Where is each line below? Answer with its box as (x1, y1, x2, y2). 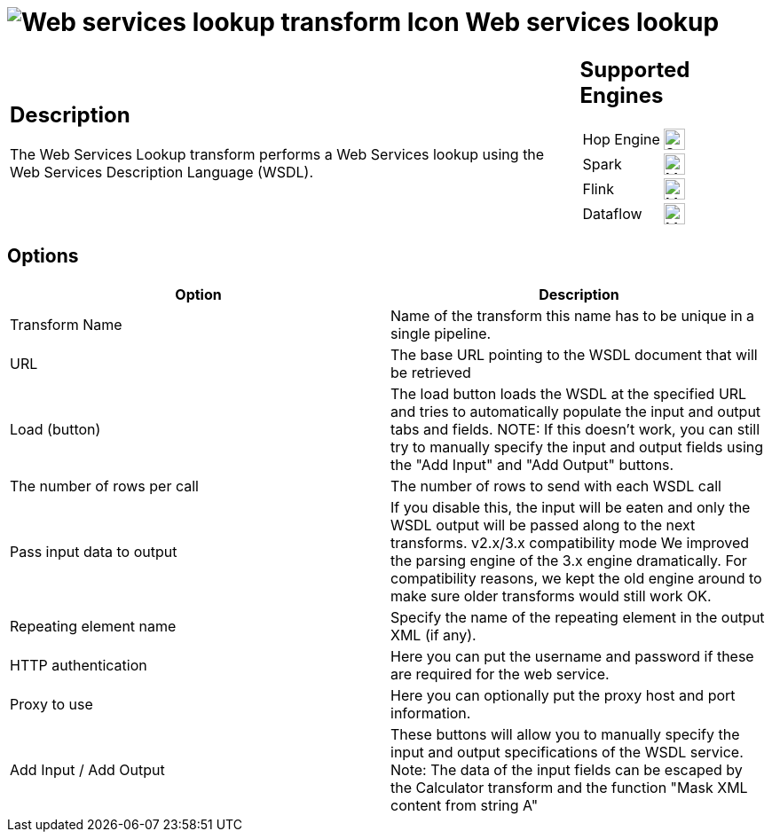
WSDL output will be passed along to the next (390, 515, 696, 534)
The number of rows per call (10, 476, 199, 495)
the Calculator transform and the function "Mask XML (390, 778, 748, 796)
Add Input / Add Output (10, 760, 165, 779)
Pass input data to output (10, 542, 177, 561)
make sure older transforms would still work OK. (390, 586, 712, 605)
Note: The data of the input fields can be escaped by (390, 760, 743, 779)
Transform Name (10, 315, 122, 333)
